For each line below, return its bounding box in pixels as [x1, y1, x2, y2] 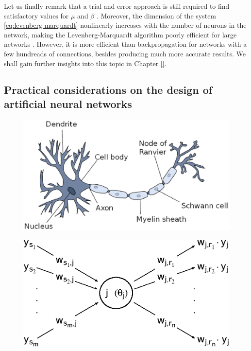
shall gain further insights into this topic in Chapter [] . [4, 58, 167, 68]
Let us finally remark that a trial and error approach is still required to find [4, 1, 230, 11]
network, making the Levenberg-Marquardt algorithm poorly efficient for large [4, 29, 237, 39]
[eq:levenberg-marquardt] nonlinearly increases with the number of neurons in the [4, 20, 247, 30]
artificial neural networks [4, 96, 132, 111]
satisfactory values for [4, 10, 69, 20]
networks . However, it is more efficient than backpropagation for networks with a [4, 39, 247, 49]
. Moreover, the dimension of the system [96, 10, 217, 20]
